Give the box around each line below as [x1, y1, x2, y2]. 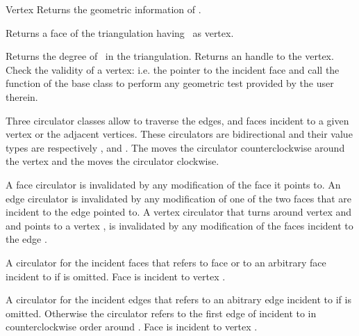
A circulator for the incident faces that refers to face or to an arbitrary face [6, 255, 326, 269]
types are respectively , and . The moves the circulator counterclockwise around [6, 140, 345, 154]
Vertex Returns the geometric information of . [6, 2, 201, 16]
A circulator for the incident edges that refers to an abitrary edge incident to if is [6, 292, 351, 307]
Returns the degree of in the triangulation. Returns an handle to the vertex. [6, 49, 334, 63]
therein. [6, 89, 38, 104]
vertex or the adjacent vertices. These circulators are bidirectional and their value [6, 127, 353, 141]
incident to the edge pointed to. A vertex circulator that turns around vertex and [6, 205, 352, 219]
